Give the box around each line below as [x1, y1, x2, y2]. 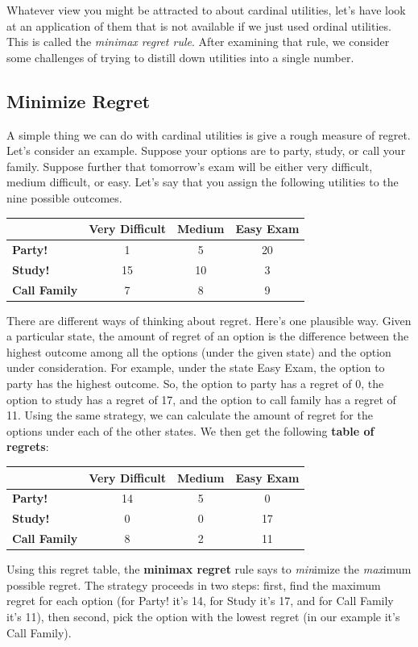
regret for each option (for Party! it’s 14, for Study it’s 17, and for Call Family [6, 592, 394, 609]
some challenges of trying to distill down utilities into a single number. [6, 48, 354, 65]
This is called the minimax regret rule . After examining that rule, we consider [6, 33, 390, 50]
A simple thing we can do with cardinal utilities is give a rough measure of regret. [6, 126, 411, 143]
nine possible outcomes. [6, 189, 122, 206]
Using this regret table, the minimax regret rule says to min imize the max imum [6, 561, 412, 578]
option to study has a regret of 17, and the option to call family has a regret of [6, 390, 396, 407]
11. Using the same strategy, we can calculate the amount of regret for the [6, 407, 373, 424]
